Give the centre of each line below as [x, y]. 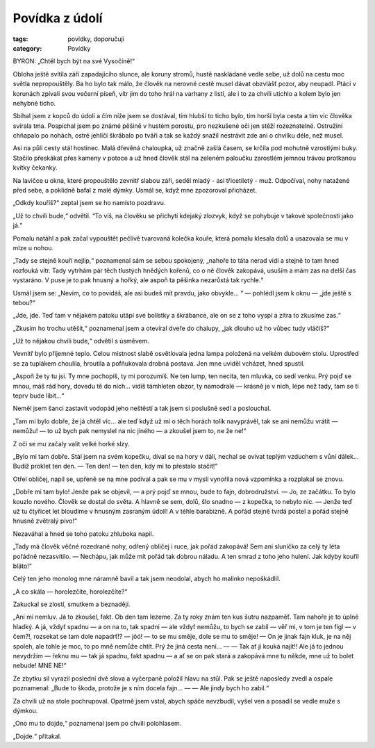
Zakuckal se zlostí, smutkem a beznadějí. [72, 604]
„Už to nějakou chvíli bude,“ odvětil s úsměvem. [81, 341]
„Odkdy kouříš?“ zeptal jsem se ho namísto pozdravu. [89, 203]
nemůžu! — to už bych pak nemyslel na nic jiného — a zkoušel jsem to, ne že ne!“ [130, 431]
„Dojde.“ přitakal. [37, 736]
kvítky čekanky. [35, 168]
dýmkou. [25, 710]
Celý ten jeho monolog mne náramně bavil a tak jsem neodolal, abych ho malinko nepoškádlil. [147, 579]
